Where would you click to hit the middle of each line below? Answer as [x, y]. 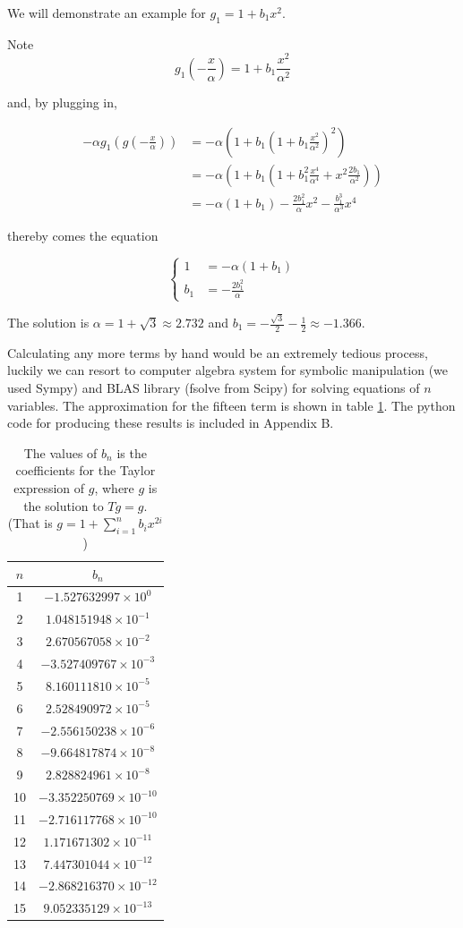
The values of [60, 452]
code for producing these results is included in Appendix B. [171, 423]
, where [114, 488]
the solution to [64, 505]
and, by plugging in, [62, 102]
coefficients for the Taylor [86, 470]
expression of [49, 488]
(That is [30, 523]
